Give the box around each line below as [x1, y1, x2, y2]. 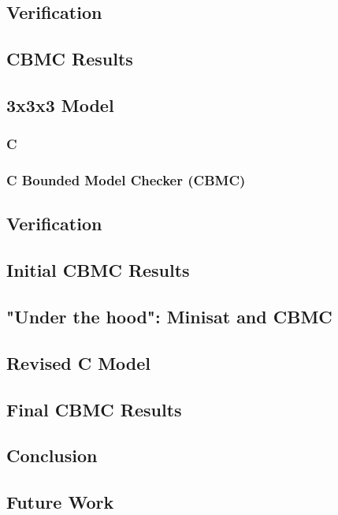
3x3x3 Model [6, 92, 114, 117]
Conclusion [6, 443, 98, 468]
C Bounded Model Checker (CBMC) [6, 170, 246, 190]
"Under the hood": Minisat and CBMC [6, 304, 332, 328]
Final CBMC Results [6, 397, 182, 421]
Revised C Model [6, 350, 151, 375]
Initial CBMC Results [6, 258, 190, 282]
